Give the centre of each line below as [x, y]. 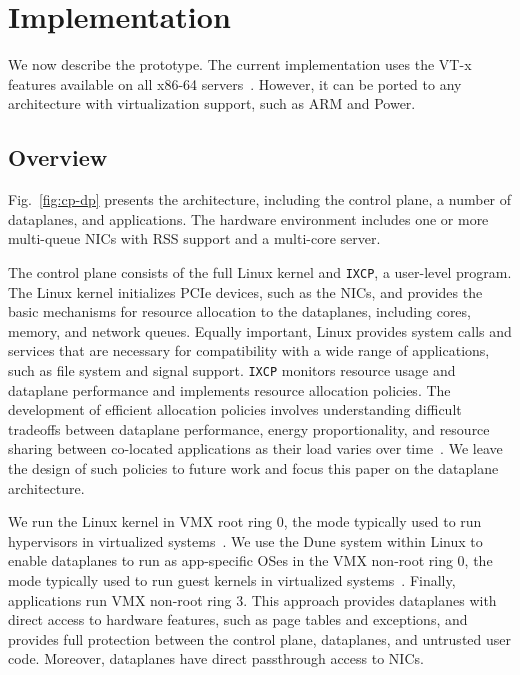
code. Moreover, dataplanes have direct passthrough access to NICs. [216, 658]
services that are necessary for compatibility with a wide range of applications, [249, 350]
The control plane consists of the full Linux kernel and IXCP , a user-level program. [260, 271]
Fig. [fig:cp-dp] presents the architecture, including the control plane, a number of [260, 199]
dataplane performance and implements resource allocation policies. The [229, 389]
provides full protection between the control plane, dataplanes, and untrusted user [259, 638]
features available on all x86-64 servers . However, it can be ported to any [235, 83]
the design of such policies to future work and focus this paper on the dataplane [253, 467]
